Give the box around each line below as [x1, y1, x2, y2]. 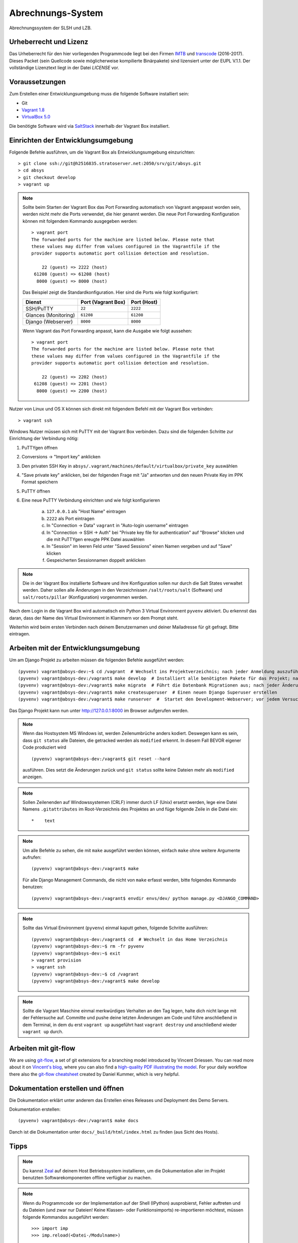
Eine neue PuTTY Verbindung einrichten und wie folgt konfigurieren [21, 497, 160, 503]
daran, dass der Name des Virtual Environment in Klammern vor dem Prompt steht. [9, 615, 179, 621]
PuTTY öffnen [21, 488, 51, 494]
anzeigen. [22, 774, 43, 780]
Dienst [25, 298, 42, 305]
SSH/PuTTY [25, 305, 54, 312]
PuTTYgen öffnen [21, 444, 58, 450]
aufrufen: [22, 854, 42, 860]
